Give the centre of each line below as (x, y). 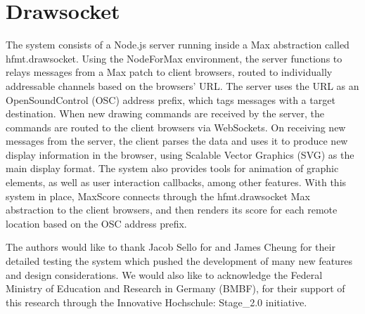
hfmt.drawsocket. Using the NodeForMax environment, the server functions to (174, 58)
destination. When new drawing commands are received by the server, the (165, 113)
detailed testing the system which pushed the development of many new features (179, 261)
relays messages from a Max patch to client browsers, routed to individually (169, 72)
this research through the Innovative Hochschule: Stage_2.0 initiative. (156, 302)
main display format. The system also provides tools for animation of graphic (172, 168)
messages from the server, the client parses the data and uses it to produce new (177, 141)
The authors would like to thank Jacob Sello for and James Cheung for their (171, 247)
